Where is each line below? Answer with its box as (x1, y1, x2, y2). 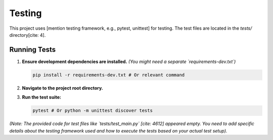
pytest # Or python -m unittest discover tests (32, 108, 153, 113)
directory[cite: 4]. (9, 32, 46, 38)
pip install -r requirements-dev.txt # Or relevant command (32, 72, 185, 78)
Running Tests (9, 45, 56, 54)
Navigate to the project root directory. (22, 85, 103, 91)
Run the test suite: (22, 94, 62, 100)
